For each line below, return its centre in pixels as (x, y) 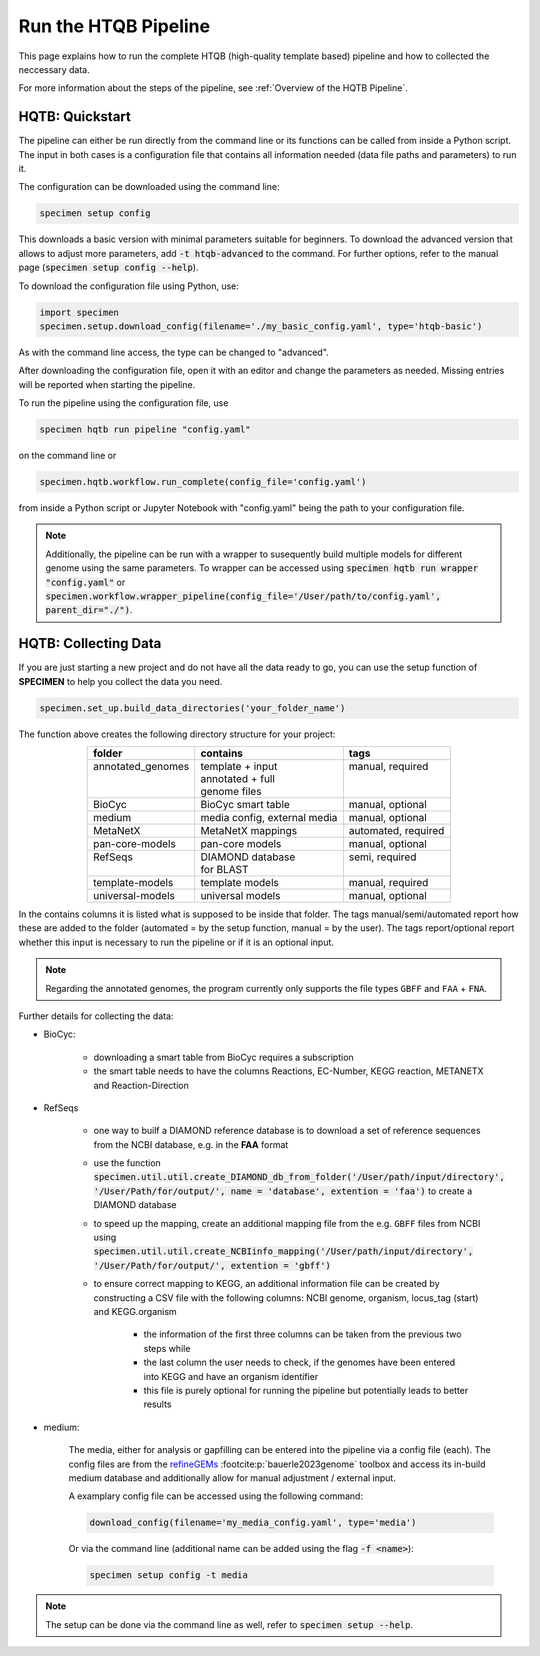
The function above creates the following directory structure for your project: (177, 734)
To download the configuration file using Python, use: (129, 286)
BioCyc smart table (245, 805)
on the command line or (67, 456)
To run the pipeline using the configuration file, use (123, 403)
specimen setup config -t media (169, 1575)
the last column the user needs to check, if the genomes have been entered (299, 1362)
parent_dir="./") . (89, 610)
